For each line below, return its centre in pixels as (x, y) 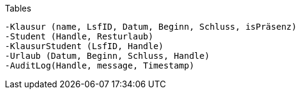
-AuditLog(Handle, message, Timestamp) (100, 65)
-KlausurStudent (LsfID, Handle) (84, 46)
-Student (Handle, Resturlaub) (79, 36)
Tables (18, 8)
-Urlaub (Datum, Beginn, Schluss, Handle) (107, 56)
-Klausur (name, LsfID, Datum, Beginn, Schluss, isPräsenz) (151, 27)
